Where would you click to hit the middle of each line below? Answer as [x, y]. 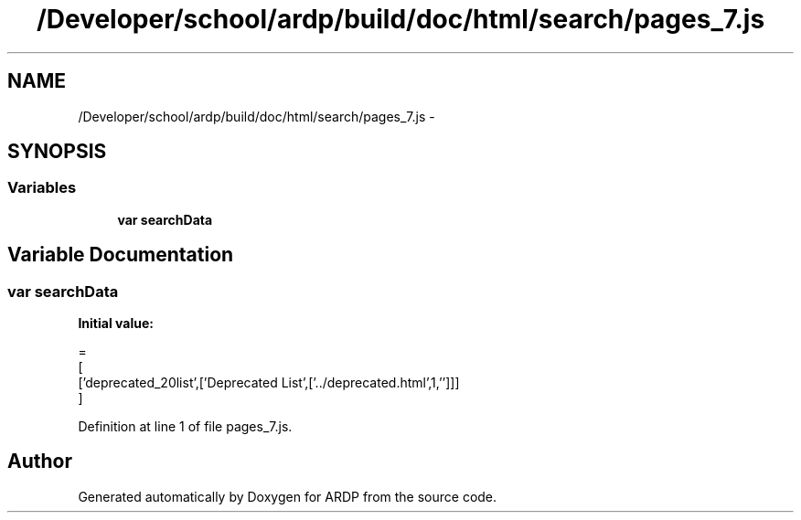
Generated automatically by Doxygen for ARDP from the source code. [288, 496]
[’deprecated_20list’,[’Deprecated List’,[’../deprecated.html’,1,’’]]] [269, 383]
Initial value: [116, 324]
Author [40, 462]
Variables [42, 188]
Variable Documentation [121, 255]
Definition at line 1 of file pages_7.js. [185, 427]
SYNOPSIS [57, 152]
